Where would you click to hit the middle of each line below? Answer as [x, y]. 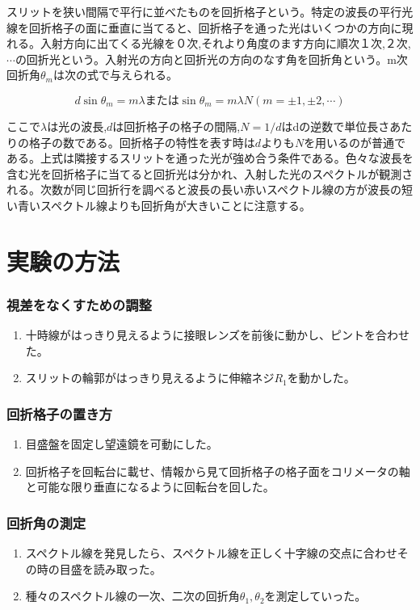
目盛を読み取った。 [110, 568]
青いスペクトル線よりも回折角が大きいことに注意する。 [164, 205]
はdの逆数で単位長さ [336, 126]
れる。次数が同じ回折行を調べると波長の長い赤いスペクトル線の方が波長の [204, 189]
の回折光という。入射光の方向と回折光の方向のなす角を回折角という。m [206, 59]
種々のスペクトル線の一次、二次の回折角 [132, 596]
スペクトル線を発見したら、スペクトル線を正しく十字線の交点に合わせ [211, 553]
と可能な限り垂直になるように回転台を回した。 [150, 487]
